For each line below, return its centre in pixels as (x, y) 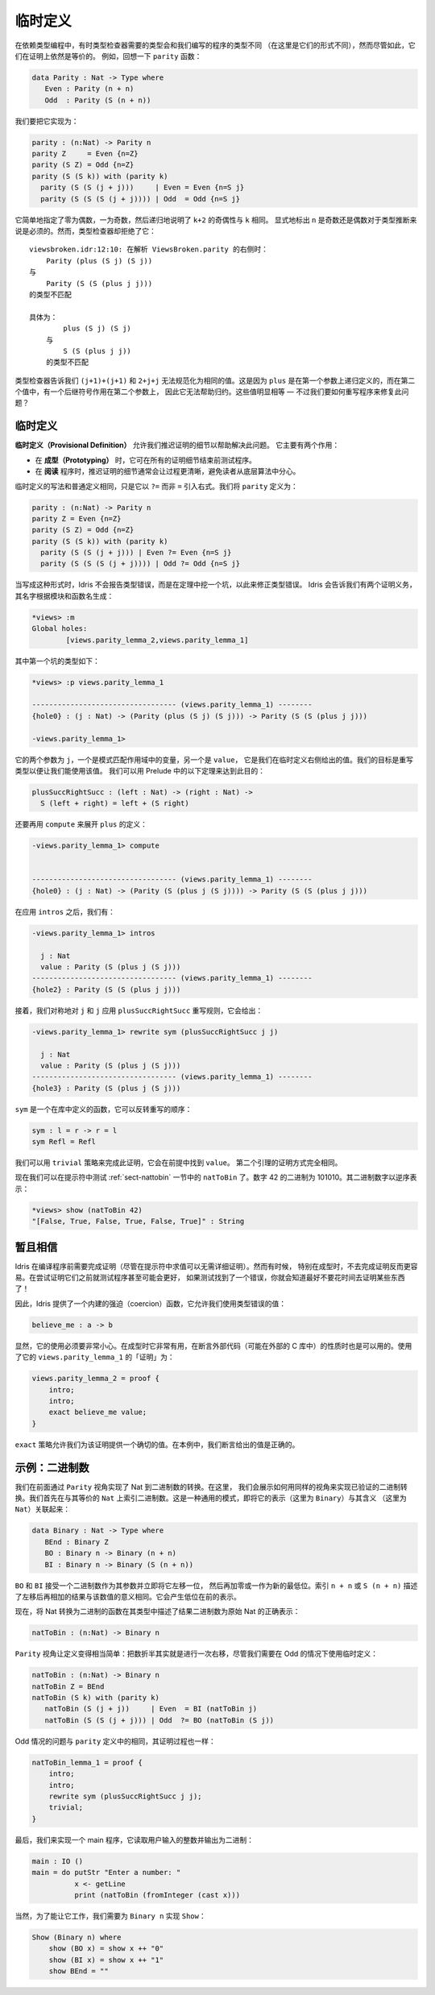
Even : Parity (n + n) (89, 89)
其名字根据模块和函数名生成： (64, 595)
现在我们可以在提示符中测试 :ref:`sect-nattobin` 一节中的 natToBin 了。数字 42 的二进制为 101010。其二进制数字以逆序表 (216, 1177)
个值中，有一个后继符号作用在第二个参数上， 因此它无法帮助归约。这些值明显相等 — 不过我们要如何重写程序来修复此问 (212, 392)
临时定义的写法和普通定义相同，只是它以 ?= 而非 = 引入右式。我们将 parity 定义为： (156, 486)
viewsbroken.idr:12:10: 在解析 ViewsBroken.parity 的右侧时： (149, 249)
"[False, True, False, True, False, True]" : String (138, 1221)
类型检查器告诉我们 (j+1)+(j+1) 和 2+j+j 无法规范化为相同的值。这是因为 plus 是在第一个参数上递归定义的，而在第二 (215, 380)
